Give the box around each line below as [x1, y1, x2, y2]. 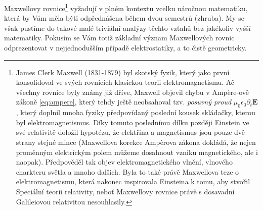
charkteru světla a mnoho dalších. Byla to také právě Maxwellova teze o [16, 166, 239, 177]
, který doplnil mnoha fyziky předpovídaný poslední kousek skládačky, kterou [16, 107, 255, 118]
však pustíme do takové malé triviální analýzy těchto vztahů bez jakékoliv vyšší [4, 22, 251, 33]
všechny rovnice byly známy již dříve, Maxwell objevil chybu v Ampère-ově [16, 86, 249, 97]
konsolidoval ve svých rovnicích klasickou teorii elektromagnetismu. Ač [16, 77, 235, 87]
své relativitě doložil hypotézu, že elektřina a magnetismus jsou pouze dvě [16, 127, 245, 137]
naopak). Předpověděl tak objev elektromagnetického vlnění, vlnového [16, 156, 233, 167]
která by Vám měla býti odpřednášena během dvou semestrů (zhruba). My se [4, 13, 244, 23]
